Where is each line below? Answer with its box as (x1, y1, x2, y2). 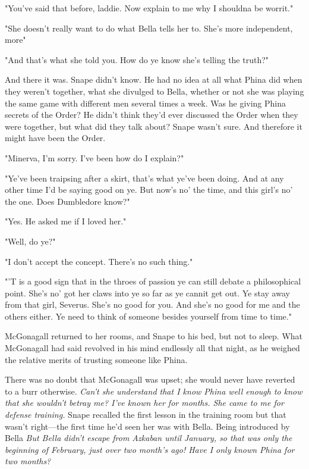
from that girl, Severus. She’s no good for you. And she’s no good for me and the (5, 298, 300, 311)
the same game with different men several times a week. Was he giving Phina (5, 96, 286, 109)
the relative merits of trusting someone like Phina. (5, 353, 188, 365)
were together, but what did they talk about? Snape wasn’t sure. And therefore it (5, 120, 302, 132)
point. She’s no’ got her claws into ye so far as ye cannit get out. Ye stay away (5, 286, 290, 299)
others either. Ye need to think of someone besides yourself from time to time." (5, 309, 292, 322)
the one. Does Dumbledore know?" (5, 195, 130, 207)
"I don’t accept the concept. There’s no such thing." (5, 255, 193, 267)
